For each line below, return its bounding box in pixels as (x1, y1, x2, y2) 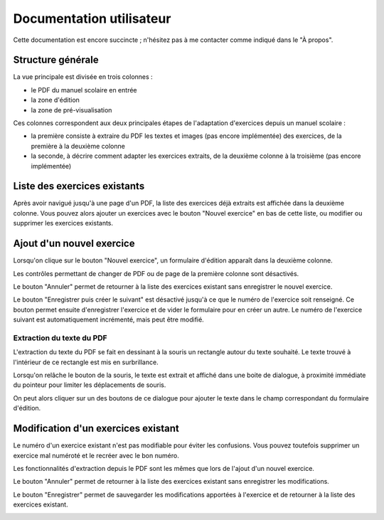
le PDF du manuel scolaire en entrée (31, 85, 137, 94)
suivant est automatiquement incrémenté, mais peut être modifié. (13, 315, 204, 324)
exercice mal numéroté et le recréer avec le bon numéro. (13, 451, 179, 460)
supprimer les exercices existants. (13, 219, 114, 228)
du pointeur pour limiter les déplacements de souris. (13, 381, 166, 389)
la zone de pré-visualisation (31, 105, 112, 114)
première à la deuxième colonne (31, 142, 126, 150)
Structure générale (13, 54, 99, 66)
